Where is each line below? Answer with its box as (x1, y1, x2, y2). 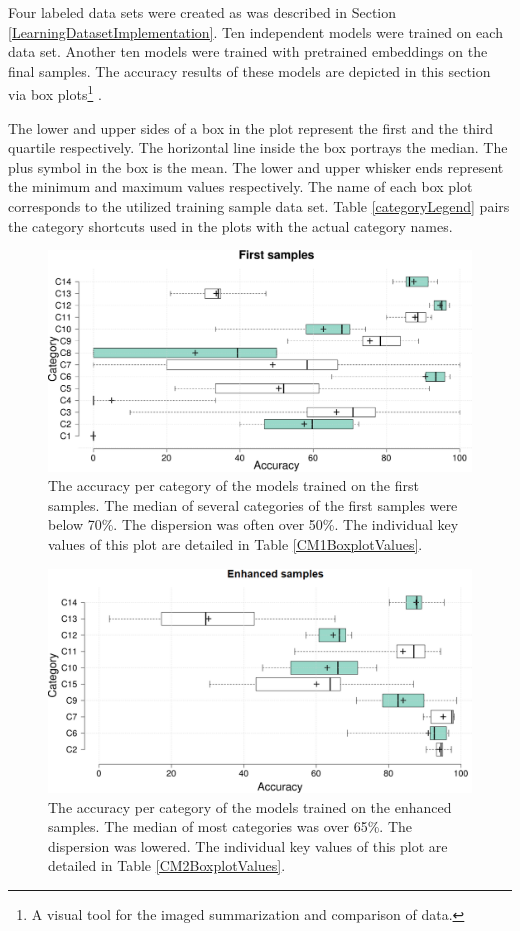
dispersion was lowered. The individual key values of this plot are (48, 835, 448, 856)
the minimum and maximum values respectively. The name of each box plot (8, 176, 473, 197)
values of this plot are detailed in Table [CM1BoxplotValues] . (48, 534, 423, 555)
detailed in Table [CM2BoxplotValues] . (48, 855, 286, 876)
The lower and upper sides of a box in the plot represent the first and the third (8, 117, 494, 138)
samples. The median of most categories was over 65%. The (48, 816, 412, 837)
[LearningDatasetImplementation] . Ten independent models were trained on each (8, 21, 503, 42)
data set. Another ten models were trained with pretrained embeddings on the (8, 41, 488, 62)
